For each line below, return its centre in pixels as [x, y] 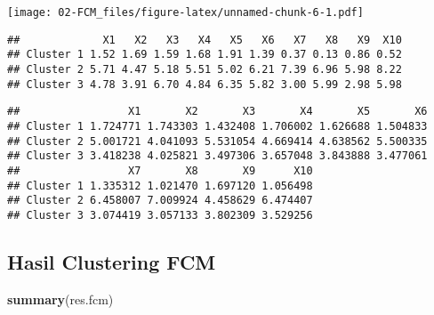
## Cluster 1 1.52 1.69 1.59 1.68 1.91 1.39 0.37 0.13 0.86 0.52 [205, 55]
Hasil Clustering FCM [112, 261]
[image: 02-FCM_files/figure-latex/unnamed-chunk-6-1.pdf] [185, 12]
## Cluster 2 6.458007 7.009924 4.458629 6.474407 [160, 201]
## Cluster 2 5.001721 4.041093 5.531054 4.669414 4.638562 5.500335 [217, 141]
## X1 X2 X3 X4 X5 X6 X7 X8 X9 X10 [205, 40]
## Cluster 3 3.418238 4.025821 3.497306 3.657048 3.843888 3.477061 [217, 156]
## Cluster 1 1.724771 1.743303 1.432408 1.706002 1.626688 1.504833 [217, 126]
